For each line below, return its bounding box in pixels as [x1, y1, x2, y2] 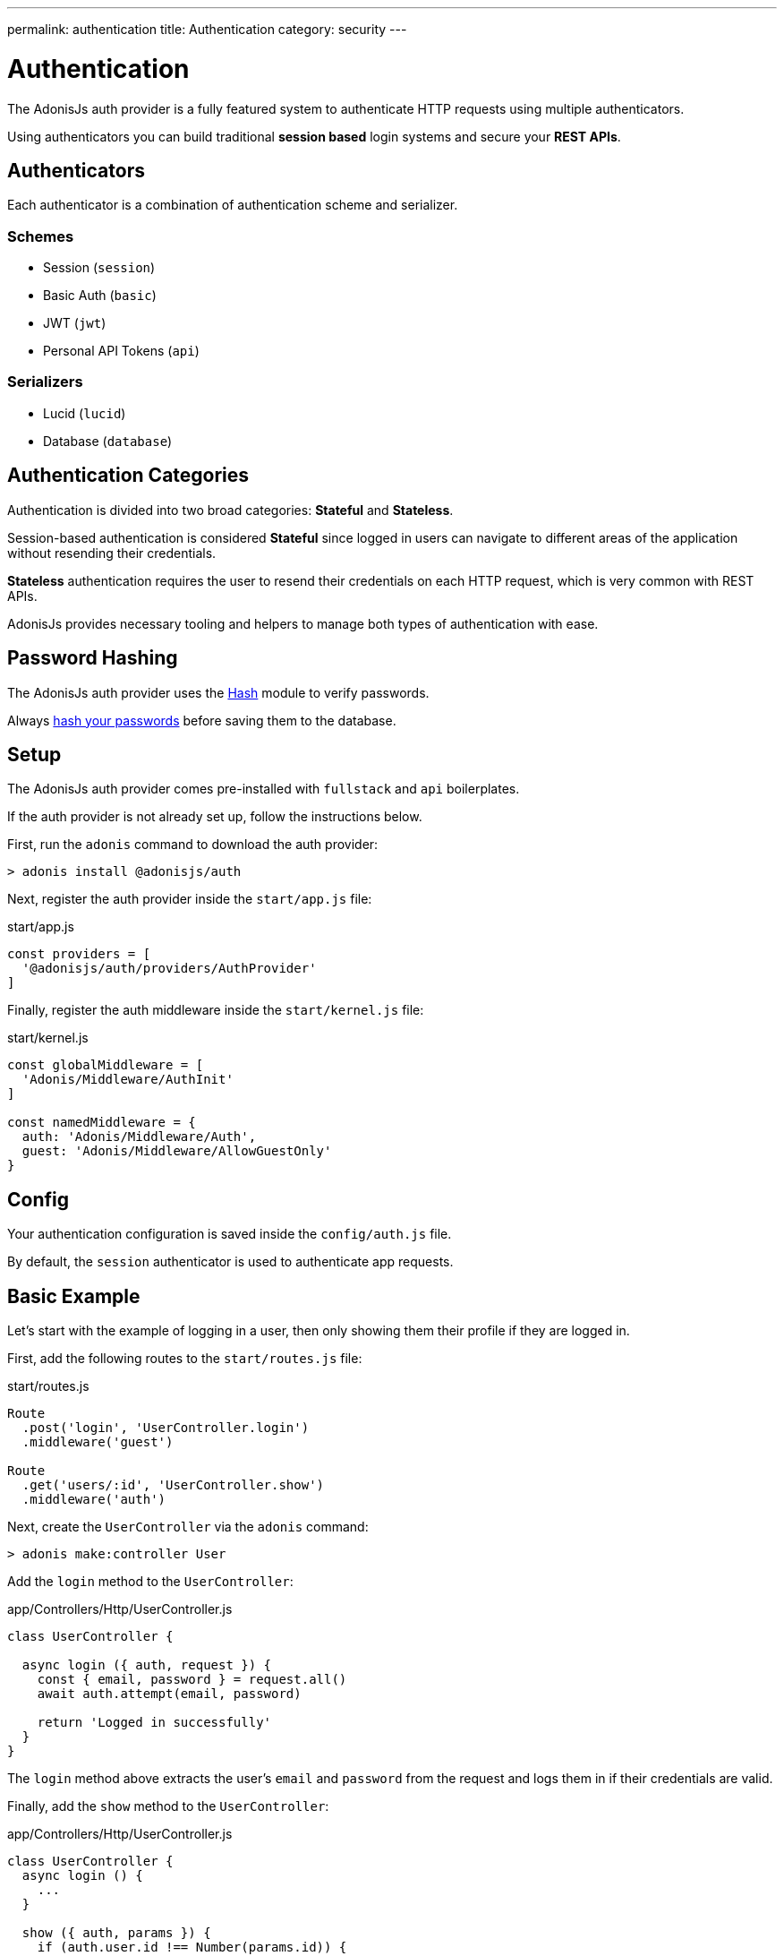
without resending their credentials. [7, 545, 217, 561]
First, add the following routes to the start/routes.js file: [7, 1351, 362, 1367]
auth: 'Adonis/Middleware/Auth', [21, 1129, 257, 1145]
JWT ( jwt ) [43, 315, 107, 331]
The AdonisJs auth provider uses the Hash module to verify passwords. [7, 684, 430, 700]
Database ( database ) [43, 433, 173, 449]
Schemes [7, 227, 74, 245]
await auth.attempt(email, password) [37, 1686, 302, 1702]
